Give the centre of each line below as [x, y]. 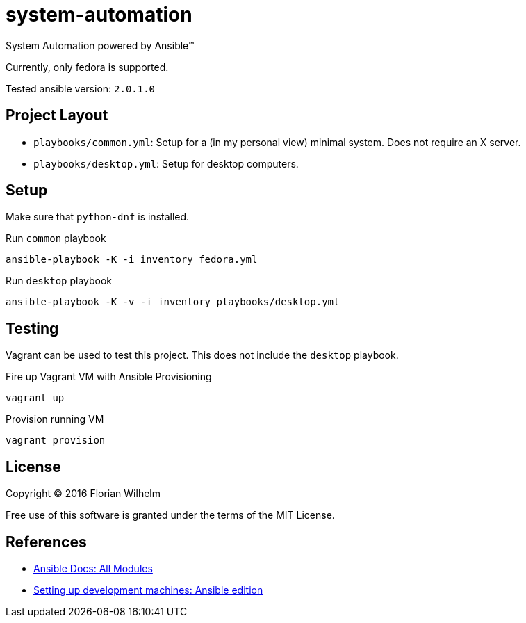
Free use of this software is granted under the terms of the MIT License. [170, 515]
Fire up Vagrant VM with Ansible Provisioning [109, 377]
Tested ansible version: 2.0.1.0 [81, 88]
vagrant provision [56, 440]
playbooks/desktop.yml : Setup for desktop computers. [166, 163]
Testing [32, 328]
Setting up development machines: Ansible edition [148, 590]
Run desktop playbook [59, 281]
